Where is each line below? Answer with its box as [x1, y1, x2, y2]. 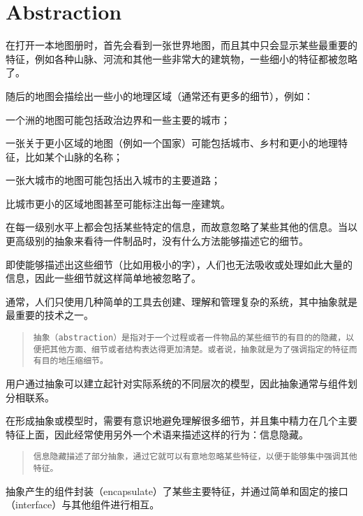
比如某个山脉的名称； [24, 149, 123, 164]
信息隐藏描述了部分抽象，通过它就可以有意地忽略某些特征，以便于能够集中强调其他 [33, 452, 357, 462]
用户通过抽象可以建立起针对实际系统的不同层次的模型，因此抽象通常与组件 [6, 376, 348, 390]
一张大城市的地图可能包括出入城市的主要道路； [6, 173, 221, 187]
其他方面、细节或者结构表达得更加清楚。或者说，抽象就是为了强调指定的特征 [50, 344, 349, 354]
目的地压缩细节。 [41, 356, 108, 366]
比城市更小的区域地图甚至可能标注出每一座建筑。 [6, 196, 230, 210]
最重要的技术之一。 [6, 308, 94, 322]
